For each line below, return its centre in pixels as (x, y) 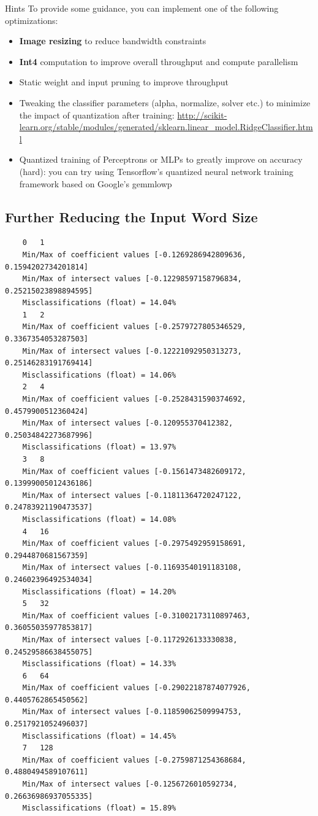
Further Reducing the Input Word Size (131, 216)
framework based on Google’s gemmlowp (96, 183)
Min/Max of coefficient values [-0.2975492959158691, (134, 544)
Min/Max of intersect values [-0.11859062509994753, (132, 712)
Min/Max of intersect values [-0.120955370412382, (128, 423)
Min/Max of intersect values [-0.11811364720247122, (132, 495)
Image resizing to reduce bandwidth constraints (113, 41)
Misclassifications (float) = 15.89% (99, 808)
